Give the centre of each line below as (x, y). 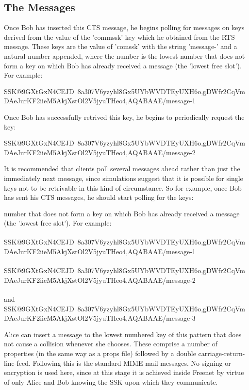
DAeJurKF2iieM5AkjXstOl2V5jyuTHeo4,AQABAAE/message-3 (100, 318)
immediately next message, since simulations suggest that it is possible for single (124, 178)
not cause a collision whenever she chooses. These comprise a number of (111, 344)
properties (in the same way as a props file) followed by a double (100, 353)
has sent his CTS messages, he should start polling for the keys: (99, 197)
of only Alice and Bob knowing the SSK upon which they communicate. (111, 382)
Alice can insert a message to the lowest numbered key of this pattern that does (123, 334)
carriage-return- (222, 353)
